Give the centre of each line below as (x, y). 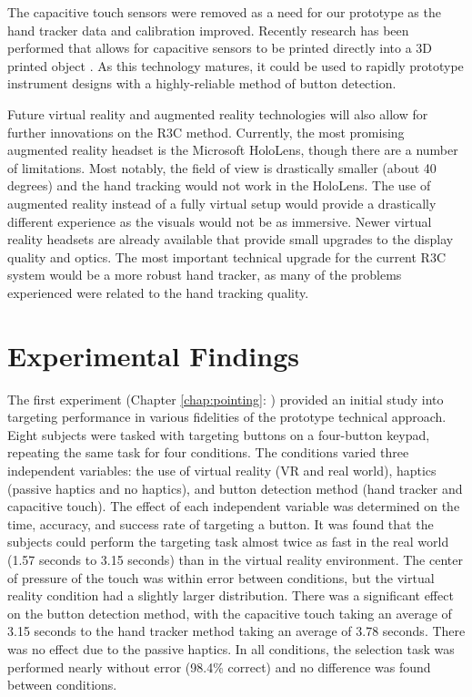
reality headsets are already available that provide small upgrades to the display (231, 239)
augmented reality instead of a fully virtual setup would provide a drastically (222, 203)
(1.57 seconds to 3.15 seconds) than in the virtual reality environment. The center (235, 559)
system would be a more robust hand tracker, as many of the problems (205, 275)
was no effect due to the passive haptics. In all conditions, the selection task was (231, 648)
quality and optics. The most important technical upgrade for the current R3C (227, 256)
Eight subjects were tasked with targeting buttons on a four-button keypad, (219, 434)
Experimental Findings (153, 355)
